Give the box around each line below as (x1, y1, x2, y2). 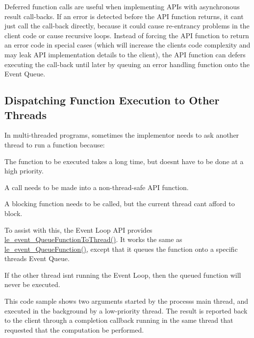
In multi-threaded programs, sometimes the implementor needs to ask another (4, 130, 239, 140)
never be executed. (4, 279, 60, 290)
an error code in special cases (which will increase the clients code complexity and (4, 40, 251, 50)
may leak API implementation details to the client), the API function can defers (4, 49, 246, 59)
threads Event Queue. (4, 253, 70, 264)
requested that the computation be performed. (4, 324, 144, 335)
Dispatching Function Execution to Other (4, 93, 220, 108)
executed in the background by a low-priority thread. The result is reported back (4, 305, 248, 315)
